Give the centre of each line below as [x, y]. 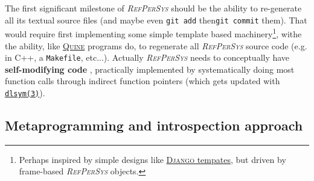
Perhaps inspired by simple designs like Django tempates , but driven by [152, 159]
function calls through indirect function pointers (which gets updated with [143, 81]
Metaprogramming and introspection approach [154, 125]
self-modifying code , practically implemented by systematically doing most [150, 69]
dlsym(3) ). [25, 92]
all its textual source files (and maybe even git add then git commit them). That [156, 20]
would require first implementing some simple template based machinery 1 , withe [153, 33]
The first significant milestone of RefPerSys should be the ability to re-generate [153, 8]
